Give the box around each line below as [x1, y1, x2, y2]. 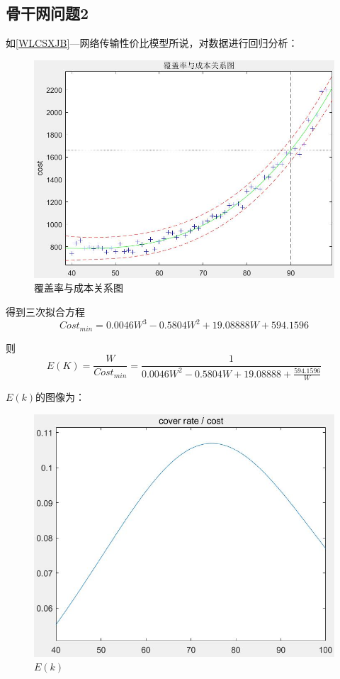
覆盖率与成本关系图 [34, 280, 123, 295]
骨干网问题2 [6, 2, 89, 24]
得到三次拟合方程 [6, 304, 85, 319]
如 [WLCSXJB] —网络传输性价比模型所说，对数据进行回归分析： [6, 35, 298, 50]
